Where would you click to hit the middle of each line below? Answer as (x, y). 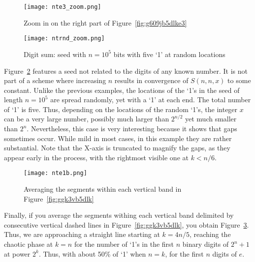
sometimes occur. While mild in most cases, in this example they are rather (118, 138)
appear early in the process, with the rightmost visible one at (96, 157)
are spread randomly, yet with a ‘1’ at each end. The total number (151, 100)
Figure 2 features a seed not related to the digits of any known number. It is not (126, 71)
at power (17, 253)
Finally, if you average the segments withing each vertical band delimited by (119, 215)
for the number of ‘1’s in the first (124, 244)
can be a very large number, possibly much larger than (87, 119)
